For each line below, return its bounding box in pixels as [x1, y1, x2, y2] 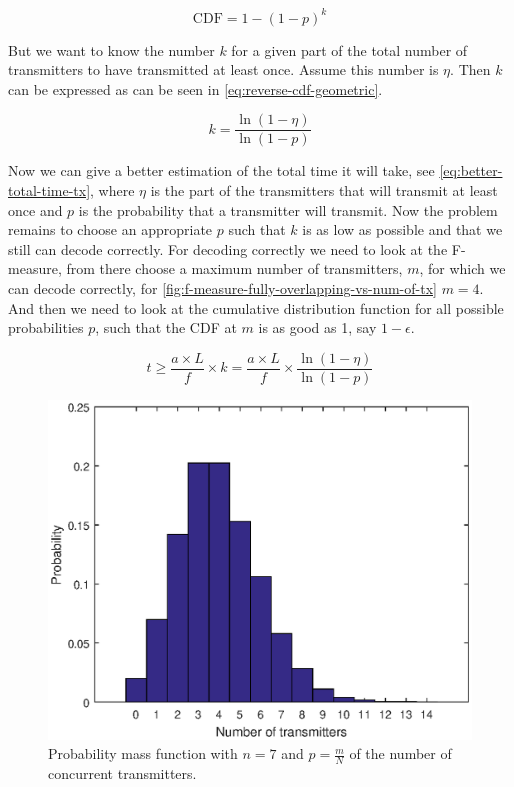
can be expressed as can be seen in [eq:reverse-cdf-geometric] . [8, 78, 383, 99]
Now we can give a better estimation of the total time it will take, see [8, 160, 435, 181]
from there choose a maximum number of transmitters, [66, 258, 403, 279]
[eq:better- [439, 160, 503, 181]
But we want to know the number [8, 39, 215, 60]
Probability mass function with [48, 743, 238, 764]
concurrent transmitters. [48, 763, 197, 784]
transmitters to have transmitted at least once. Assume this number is [8, 59, 439, 80]
